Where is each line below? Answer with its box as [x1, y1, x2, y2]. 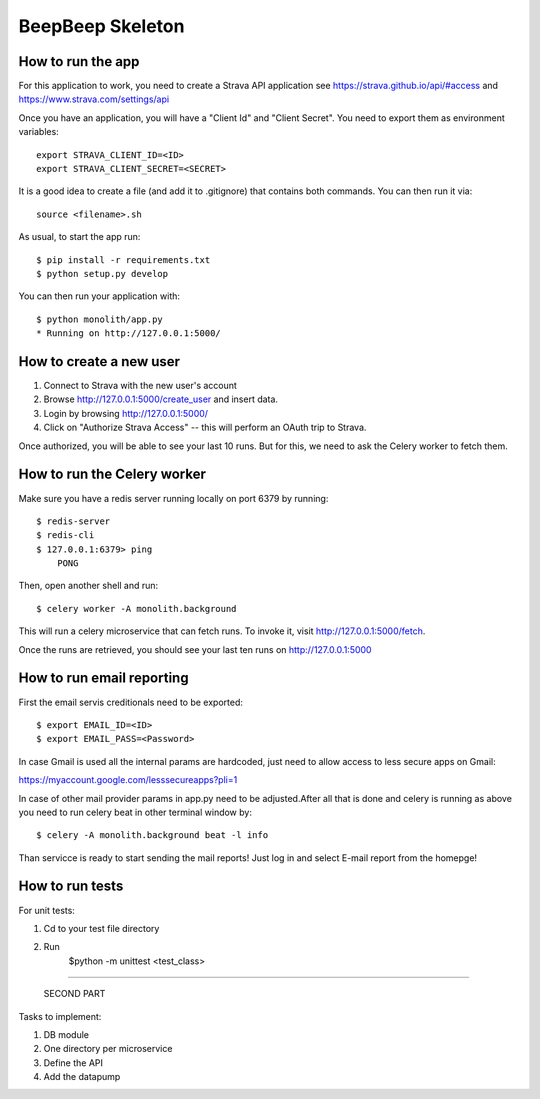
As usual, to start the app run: [18, 231, 141, 243]
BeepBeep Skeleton [18, 15, 185, 37]
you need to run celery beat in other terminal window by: [18, 806, 252, 818]
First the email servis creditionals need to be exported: [18, 696, 244, 708]
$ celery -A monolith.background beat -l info [36, 830, 269, 841]
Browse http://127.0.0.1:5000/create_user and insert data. [43, 393, 279, 405]
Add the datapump [43, 1071, 121, 1083]
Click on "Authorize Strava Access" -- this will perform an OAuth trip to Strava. [43, 421, 367, 434]
